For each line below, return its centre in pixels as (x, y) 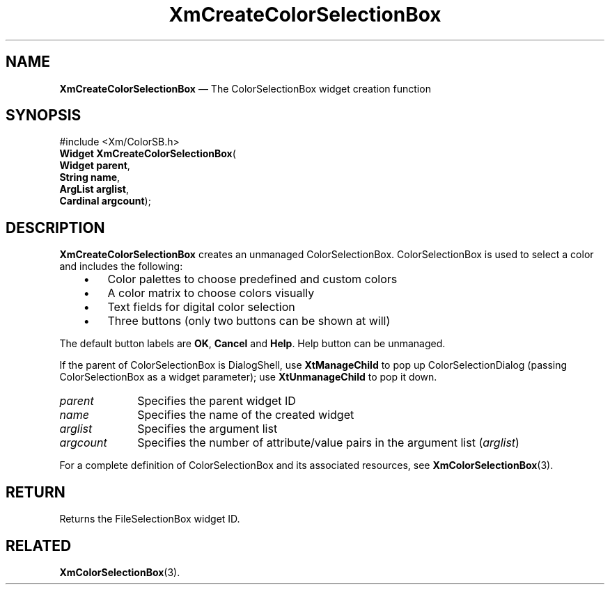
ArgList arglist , (94, 189)
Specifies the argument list (208, 429)
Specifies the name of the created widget (246, 415)
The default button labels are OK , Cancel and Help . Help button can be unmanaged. (252, 344)
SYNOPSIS (44, 115)
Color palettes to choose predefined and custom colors (252, 279)
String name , (90, 177)
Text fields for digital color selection (201, 307)
